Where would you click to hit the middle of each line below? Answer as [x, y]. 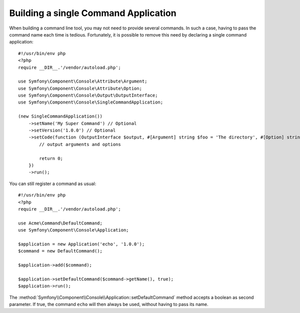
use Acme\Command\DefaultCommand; [60, 223]
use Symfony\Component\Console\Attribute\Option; [80, 88]
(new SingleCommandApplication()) [60, 116]
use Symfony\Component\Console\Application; [74, 230]
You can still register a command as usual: [53, 183]
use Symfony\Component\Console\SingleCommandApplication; [91, 102]
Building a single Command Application [93, 13]
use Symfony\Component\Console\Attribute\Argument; [83, 81]
